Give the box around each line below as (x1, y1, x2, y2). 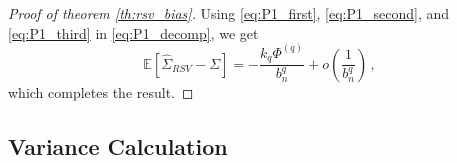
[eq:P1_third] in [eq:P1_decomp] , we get (8, 22, 259, 43)
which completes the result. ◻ (8, 81, 194, 102)
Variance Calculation (8, 130, 228, 161)
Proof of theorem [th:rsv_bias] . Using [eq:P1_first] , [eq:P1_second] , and (8, 3, 450, 23)
